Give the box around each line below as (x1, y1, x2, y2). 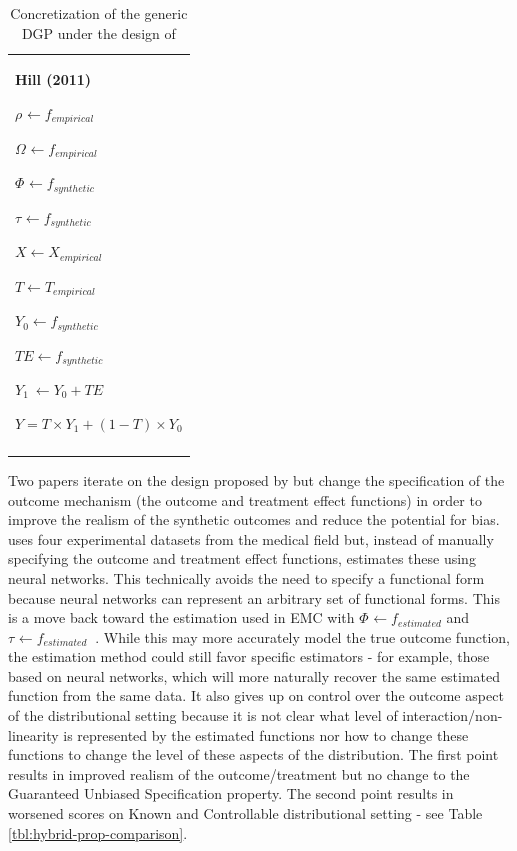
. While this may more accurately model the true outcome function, (95, 626, 510, 647)
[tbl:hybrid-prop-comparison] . (8, 822, 188, 843)
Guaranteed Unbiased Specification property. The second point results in (8, 783, 454, 804)
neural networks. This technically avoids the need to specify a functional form (8, 567, 485, 588)
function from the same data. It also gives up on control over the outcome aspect (8, 685, 504, 706)
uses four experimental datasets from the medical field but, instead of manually (8, 528, 494, 549)
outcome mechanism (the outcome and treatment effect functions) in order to (8, 489, 482, 510)
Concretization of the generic (10, 3, 188, 23)
